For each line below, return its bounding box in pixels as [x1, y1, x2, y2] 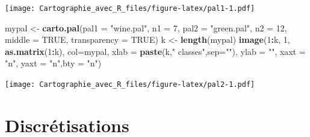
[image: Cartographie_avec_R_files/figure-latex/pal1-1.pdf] [5, 4, 255, 13]
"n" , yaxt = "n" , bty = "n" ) [5, 57, 102, 69]
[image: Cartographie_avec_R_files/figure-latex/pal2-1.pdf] [5, 80, 255, 89]
